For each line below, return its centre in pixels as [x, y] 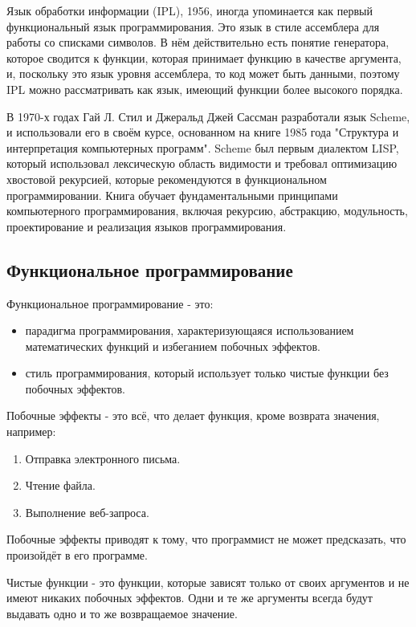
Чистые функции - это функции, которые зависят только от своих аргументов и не [208, 582]
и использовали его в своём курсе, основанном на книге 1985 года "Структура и [203, 132]
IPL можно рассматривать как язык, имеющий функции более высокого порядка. [205, 89]
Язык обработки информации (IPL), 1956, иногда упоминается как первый [190, 10]
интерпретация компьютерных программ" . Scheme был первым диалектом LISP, [203, 147]
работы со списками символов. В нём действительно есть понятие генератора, [198, 42]
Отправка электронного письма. [103, 458]
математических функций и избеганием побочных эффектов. [173, 346]
